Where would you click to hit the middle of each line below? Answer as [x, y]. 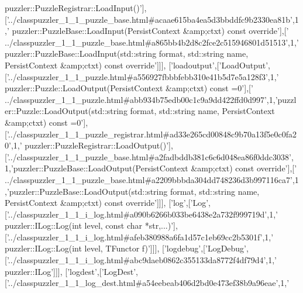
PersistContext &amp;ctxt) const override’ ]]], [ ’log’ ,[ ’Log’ [107, 203]
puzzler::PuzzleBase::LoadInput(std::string [81, 54]
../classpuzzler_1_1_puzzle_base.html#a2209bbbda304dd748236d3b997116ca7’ [149, 179]
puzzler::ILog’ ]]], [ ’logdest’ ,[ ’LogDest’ [70, 271]
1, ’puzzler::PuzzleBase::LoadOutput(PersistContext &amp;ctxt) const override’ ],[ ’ [151, 168]
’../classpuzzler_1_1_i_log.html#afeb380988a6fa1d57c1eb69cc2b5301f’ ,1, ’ [140, 237]
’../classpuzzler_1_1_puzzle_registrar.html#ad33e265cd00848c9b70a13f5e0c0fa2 [151, 134]
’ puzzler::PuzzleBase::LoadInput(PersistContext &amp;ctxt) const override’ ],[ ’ [148, 31]
